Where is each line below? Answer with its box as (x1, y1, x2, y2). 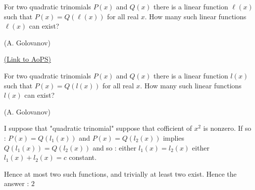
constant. (69, 152, 97, 162)
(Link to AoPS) (4, 54, 51, 64)
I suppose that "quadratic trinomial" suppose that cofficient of (4, 123, 192, 133)
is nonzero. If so (203, 123, 252, 133)
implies (163, 132, 185, 143)
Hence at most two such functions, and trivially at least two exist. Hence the (4, 168, 237, 179)
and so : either (93, 142, 137, 152)
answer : (4, 178, 29, 189)
